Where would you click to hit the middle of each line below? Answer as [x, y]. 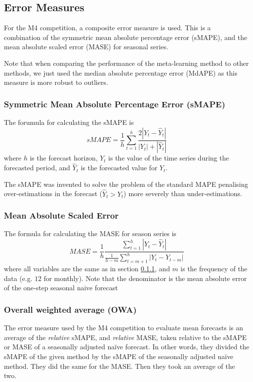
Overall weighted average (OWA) [70, 309]
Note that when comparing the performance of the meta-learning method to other [126, 63]
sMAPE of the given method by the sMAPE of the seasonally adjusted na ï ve [119, 356]
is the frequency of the [214, 269]
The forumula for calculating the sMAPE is [69, 122]
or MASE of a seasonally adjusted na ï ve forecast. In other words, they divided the [127, 347]
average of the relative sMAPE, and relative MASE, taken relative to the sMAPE [125, 337]
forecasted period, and [37, 168]
